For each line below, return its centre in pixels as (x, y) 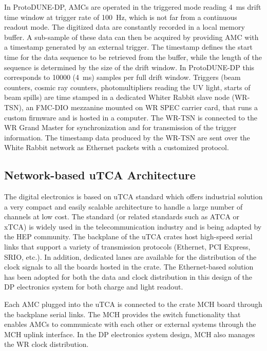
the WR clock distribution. (46, 344)
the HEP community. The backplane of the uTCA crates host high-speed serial (128, 236)
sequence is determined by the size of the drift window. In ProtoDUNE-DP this (129, 67)
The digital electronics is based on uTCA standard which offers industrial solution (133, 197)
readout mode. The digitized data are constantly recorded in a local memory (125, 27)
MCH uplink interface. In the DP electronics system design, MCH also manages (130, 334)
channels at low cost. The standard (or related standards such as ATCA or (122, 216)
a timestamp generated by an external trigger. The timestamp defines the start (128, 47)
